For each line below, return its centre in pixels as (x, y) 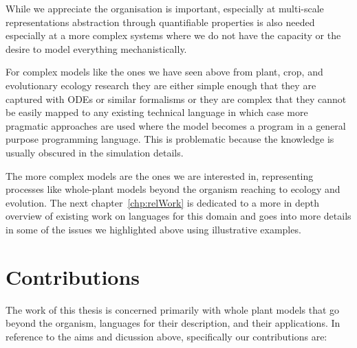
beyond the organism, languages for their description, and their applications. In (173, 323)
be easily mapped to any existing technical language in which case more (157, 112)
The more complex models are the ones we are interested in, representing (160, 175)
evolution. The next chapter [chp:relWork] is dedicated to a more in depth (163, 202)
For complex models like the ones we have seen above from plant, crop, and (164, 72)
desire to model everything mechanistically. (96, 48)
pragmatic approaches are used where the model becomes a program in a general (176, 125)
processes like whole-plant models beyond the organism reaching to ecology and (173, 189)
